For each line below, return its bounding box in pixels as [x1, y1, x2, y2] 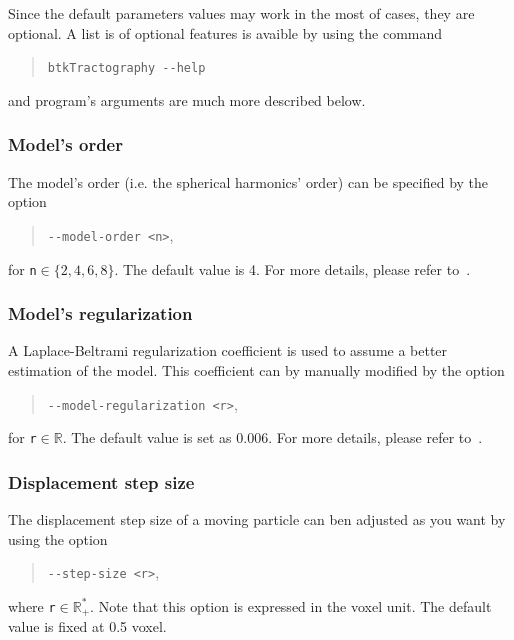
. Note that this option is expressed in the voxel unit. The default [90, 595, 492, 616]
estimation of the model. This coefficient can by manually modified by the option [8, 359, 505, 380]
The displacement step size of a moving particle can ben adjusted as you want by [8, 509, 506, 530]
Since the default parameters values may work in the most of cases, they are [8, 3, 475, 23]
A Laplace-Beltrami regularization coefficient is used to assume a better [8, 340, 448, 361]
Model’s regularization [8, 301, 193, 326]
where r [8, 595, 56, 616]
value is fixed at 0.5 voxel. [8, 616, 167, 637]
